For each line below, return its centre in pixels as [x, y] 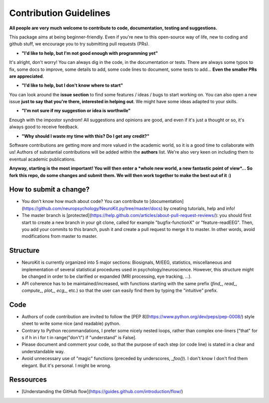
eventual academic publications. [42, 159]
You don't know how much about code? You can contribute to [85, 201]
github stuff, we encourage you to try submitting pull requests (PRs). [79, 44]
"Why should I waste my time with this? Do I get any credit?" [85, 136]
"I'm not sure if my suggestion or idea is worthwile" [76, 111]
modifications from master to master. [60, 236]
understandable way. [43, 351]
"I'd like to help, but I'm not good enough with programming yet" [90, 53]
